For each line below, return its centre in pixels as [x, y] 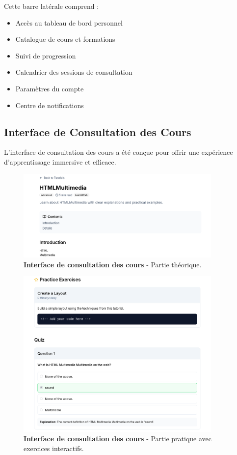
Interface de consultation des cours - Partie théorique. [113, 264]
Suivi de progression [46, 55]
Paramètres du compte [50, 88]
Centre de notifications [50, 105]
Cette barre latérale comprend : [52, 6]
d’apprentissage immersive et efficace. [60, 161]
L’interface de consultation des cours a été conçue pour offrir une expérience [118, 152]
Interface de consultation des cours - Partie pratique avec [118, 439]
